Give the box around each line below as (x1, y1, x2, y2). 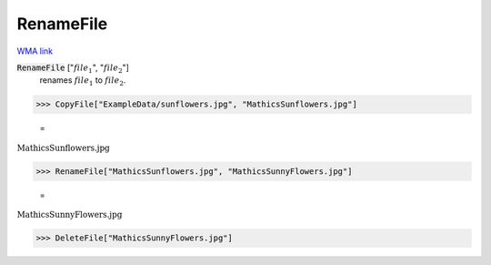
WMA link (16, 46, 54, 56)
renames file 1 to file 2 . (39, 75, 126, 88)
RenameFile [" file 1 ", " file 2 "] (16, 62, 129, 75)
